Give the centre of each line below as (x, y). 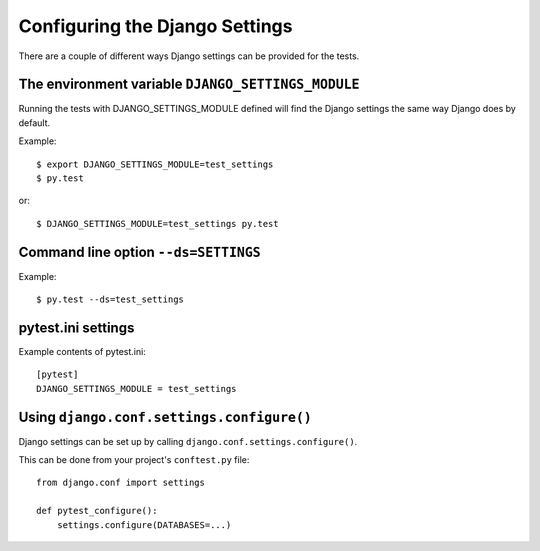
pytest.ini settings (76, 327)
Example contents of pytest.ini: (82, 351)
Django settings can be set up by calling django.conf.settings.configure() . (188, 441)
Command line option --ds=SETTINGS (139, 251)
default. (34, 122)
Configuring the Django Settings (155, 26)
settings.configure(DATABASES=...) (144, 524)
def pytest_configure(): (97, 511)
